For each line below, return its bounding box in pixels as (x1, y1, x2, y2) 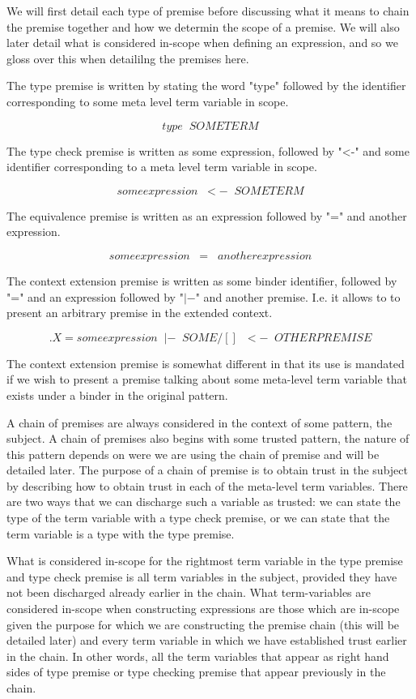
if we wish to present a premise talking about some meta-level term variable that (6, 371, 408, 388)
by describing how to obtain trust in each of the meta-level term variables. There (6, 477, 408, 494)
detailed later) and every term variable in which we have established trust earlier (6, 632, 407, 649)
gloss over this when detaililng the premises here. (6, 49, 249, 66)
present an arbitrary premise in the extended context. (6, 304, 273, 321)
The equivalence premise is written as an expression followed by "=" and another (6, 207, 407, 224)
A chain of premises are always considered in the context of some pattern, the (6, 414, 393, 431)
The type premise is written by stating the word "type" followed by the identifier (6, 77, 406, 94)
